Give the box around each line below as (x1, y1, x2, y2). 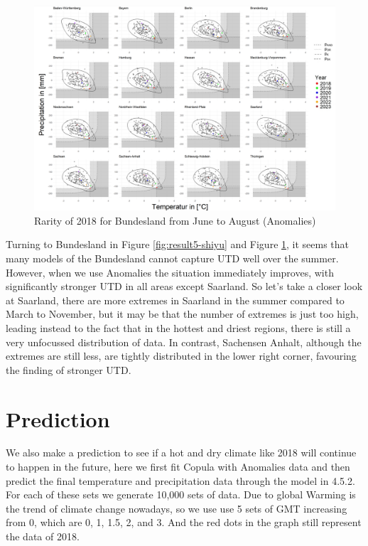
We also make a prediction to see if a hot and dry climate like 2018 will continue (6, 445, 357, 460)
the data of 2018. (6, 529, 80, 543)
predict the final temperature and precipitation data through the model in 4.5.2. (6, 473, 355, 488)
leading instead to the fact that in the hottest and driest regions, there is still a (6, 320, 351, 335)
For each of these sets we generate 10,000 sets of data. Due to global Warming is (6, 487, 356, 502)
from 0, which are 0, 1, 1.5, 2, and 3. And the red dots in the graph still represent (6, 515, 362, 530)
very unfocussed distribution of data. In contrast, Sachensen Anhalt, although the (6, 334, 362, 349)
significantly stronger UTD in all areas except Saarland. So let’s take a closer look (6, 279, 363, 294)
